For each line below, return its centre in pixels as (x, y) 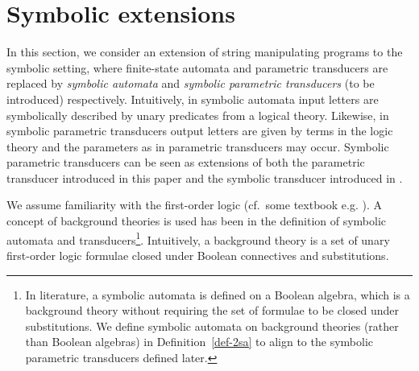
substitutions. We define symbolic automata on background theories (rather (212, 326)
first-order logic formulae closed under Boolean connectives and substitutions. (198, 255)
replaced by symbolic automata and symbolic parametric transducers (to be (191, 83)
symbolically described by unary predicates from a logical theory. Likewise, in (198, 115)
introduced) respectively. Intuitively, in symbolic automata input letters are (193, 99)
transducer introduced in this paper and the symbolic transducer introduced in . (205, 177)
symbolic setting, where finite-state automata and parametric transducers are (197, 67)
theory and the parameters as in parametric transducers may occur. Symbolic (198, 146)
